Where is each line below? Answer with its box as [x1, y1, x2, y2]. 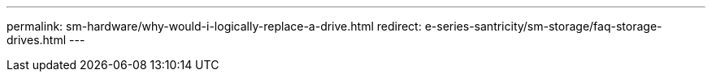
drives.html [7, 33, 67, 47]
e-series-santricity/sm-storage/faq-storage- [424, 19, 662, 33]
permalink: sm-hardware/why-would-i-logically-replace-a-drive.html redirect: [7, 19, 422, 33]
